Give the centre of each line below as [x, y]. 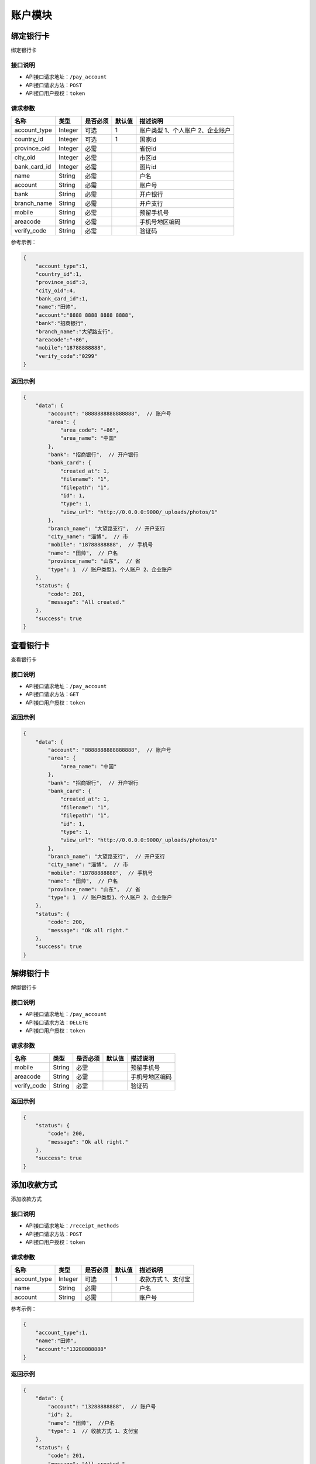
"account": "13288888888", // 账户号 [102, 1406]
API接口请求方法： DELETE [57, 1022]
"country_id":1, [59, 274]
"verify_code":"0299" [66, 356]
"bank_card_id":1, [62, 299]
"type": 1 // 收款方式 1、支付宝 [93, 1431]
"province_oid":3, [62, 282]
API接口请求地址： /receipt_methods [72, 1226]
